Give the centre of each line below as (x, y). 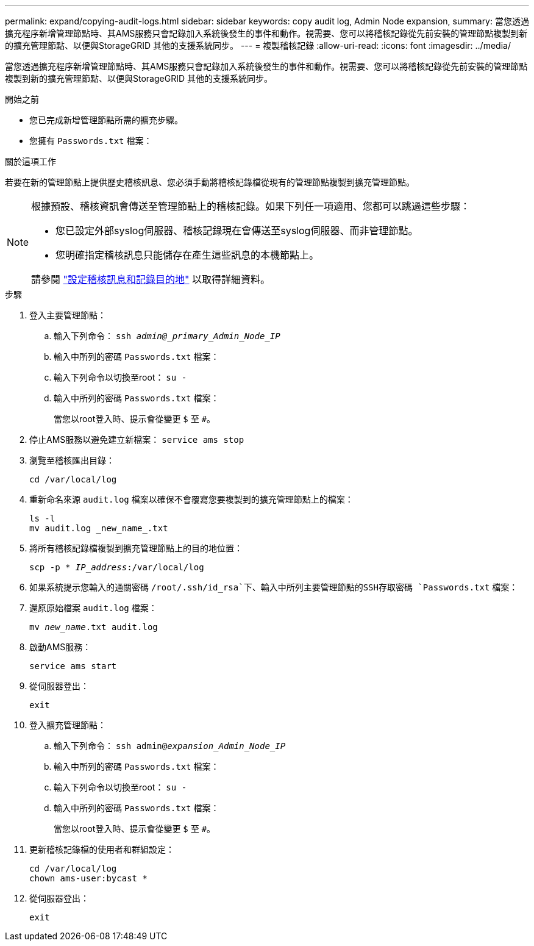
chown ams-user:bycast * (88, 878)
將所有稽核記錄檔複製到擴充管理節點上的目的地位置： (136, 548)
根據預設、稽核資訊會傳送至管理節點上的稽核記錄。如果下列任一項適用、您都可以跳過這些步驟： (251, 206)
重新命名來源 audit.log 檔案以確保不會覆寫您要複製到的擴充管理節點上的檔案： (191, 499)
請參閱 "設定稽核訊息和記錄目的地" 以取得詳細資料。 (151, 279)
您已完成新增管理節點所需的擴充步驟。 (106, 120)
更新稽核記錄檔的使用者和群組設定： (102, 849)
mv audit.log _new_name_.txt (99, 528)
